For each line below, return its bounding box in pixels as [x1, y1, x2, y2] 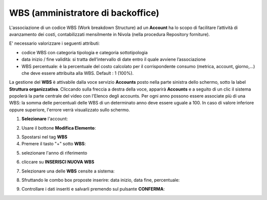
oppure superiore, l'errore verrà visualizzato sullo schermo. [9, 106, 131, 113]
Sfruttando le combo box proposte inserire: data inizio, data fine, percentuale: [21, 177, 180, 183]
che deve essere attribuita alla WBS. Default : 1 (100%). [21, 70, 134, 76]
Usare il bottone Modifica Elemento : [21, 125, 96, 131]
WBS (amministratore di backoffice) [9, 7, 160, 18]
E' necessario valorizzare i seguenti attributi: [9, 40, 100, 46]
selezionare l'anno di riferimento [21, 150, 88, 156]
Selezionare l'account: [21, 116, 68, 122]
